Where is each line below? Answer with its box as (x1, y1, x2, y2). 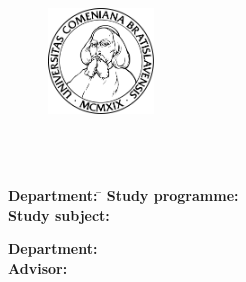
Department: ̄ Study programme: (8, 184, 239, 205)
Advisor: (8, 257, 68, 278)
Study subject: (8, 204, 110, 225)
